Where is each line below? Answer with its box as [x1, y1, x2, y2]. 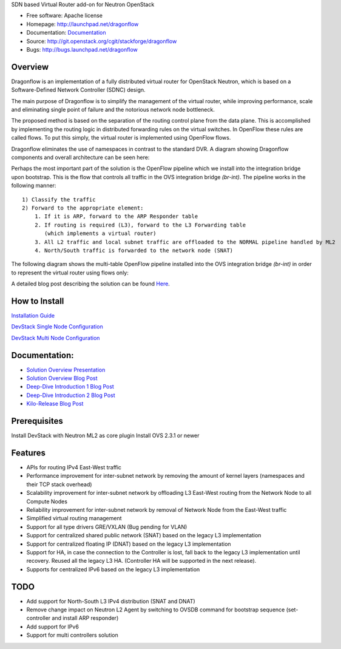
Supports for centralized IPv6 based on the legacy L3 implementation [26, 565, 200, 573]
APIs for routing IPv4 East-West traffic [26, 464, 121, 471]
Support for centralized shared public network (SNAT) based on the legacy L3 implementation [26, 532, 262, 539]
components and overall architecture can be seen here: [11, 154, 150, 161]
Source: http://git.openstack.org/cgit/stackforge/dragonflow [26, 37, 177, 45]
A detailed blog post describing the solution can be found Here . [11, 280, 170, 288]
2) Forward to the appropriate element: [22, 204, 144, 211]
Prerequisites [11, 416, 63, 426]
